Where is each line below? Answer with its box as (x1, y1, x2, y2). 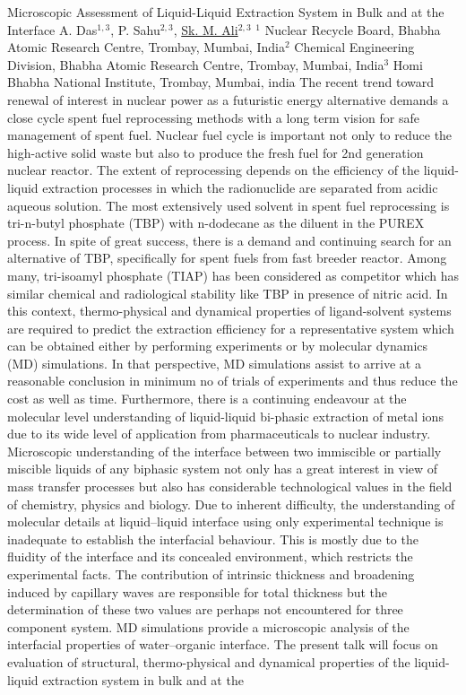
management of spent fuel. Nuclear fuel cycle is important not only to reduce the (7, 126, 453, 144)
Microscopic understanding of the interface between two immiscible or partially (7, 441, 442, 460)
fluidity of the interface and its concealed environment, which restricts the (7, 547, 413, 566)
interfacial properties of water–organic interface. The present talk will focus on (7, 635, 438, 654)
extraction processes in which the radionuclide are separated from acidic (42, 178, 438, 196)
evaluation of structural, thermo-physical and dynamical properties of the (7, 652, 410, 671)
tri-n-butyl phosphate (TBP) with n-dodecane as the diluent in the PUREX (7, 213, 425, 232)
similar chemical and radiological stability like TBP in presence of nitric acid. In (7, 283, 448, 302)
